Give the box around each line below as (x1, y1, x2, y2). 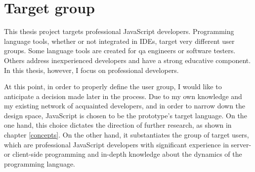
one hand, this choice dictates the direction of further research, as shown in (4, 120, 232, 130)
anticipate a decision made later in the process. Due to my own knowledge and (4, 91, 242, 101)
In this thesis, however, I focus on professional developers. (4, 65, 179, 75)
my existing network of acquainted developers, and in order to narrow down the (4, 101, 246, 111)
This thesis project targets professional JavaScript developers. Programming (4, 26, 234, 36)
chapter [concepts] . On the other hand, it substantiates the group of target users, (4, 130, 249, 140)
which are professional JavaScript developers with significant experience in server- (4, 139, 252, 149)
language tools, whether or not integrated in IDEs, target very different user (4, 35, 235, 46)
